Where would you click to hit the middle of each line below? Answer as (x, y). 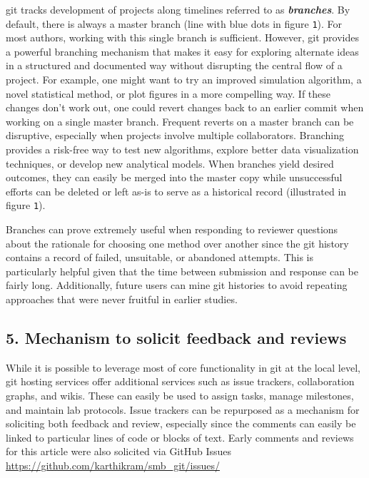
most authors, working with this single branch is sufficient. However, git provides (182, 37)
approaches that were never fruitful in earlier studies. (122, 299)
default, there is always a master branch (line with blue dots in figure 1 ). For (174, 23)
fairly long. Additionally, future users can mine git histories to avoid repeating (177, 285)
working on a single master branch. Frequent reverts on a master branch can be (180, 121)
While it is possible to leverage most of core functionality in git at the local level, (183, 367)
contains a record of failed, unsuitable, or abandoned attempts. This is (160, 257)
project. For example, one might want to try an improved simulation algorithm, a (184, 80)
